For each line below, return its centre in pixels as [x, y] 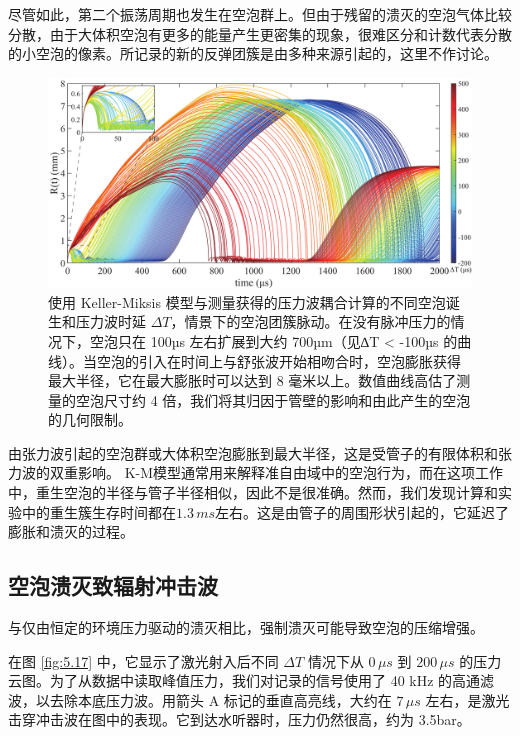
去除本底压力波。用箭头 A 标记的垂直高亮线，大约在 [220, 699]
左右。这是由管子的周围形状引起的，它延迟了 [362, 511]
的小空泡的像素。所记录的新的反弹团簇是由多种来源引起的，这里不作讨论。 [253, 53]
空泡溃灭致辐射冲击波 [113, 585]
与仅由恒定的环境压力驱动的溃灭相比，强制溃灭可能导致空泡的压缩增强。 [246, 627]
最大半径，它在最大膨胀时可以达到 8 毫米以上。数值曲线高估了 [252, 380]
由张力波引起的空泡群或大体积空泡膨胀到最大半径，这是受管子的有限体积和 [253, 452]
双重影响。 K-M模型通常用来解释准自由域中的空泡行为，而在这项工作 [276, 472]
